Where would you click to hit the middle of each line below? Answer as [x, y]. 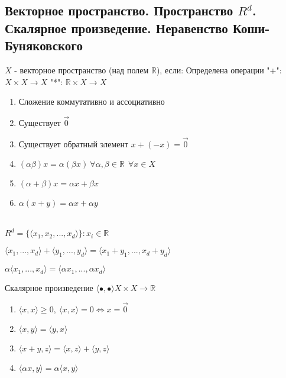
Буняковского [44, 45]
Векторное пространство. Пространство [119, 10]
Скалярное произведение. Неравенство [116, 28]
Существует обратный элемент [74, 143]
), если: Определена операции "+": [219, 70]
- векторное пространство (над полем [82, 70]
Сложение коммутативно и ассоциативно [92, 101]
